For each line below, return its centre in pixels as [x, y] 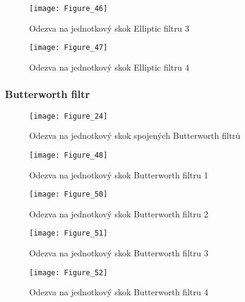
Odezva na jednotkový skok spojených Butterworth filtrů [135, 135]
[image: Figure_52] [68, 272]
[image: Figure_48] [68, 155]
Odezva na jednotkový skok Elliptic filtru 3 [109, 28]
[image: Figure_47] [68, 48]
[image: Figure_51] [68, 234]
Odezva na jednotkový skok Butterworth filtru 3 [119, 253]
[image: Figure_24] [68, 116]
